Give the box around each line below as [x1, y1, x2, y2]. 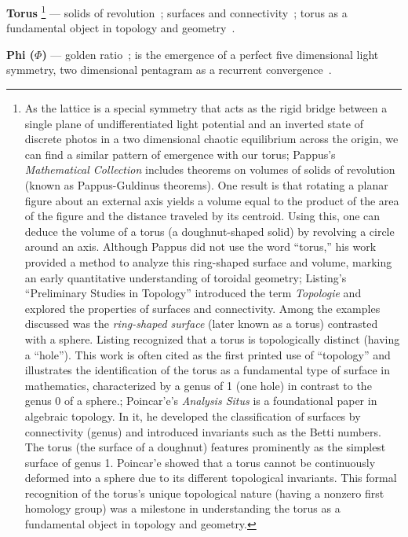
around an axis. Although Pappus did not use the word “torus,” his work [24, 238, 377, 255]
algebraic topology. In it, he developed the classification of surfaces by [24, 407, 361, 424]
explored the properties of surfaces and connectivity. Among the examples [24, 300, 381, 316]
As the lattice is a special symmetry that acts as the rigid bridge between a [24, 100, 388, 116]
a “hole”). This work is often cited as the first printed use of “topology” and [24, 346, 391, 362]
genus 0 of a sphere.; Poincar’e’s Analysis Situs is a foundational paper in [24, 392, 377, 409]
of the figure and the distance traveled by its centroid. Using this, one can [24, 208, 381, 224]
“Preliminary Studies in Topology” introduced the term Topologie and [24, 285, 362, 301]
